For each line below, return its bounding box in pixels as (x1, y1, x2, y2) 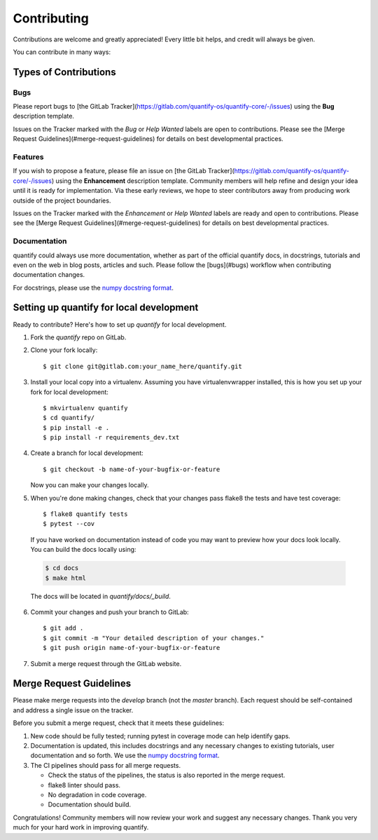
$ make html (45, 574, 87, 582)
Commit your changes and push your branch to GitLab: (30, 607, 189, 616)
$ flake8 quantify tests (43, 510, 128, 518)
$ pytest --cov (43, 520, 95, 528)
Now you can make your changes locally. (30, 481, 149, 489)
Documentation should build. (48, 800, 132, 809)
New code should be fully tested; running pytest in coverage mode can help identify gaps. (30, 731, 290, 740)
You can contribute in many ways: (13, 48, 111, 56)
